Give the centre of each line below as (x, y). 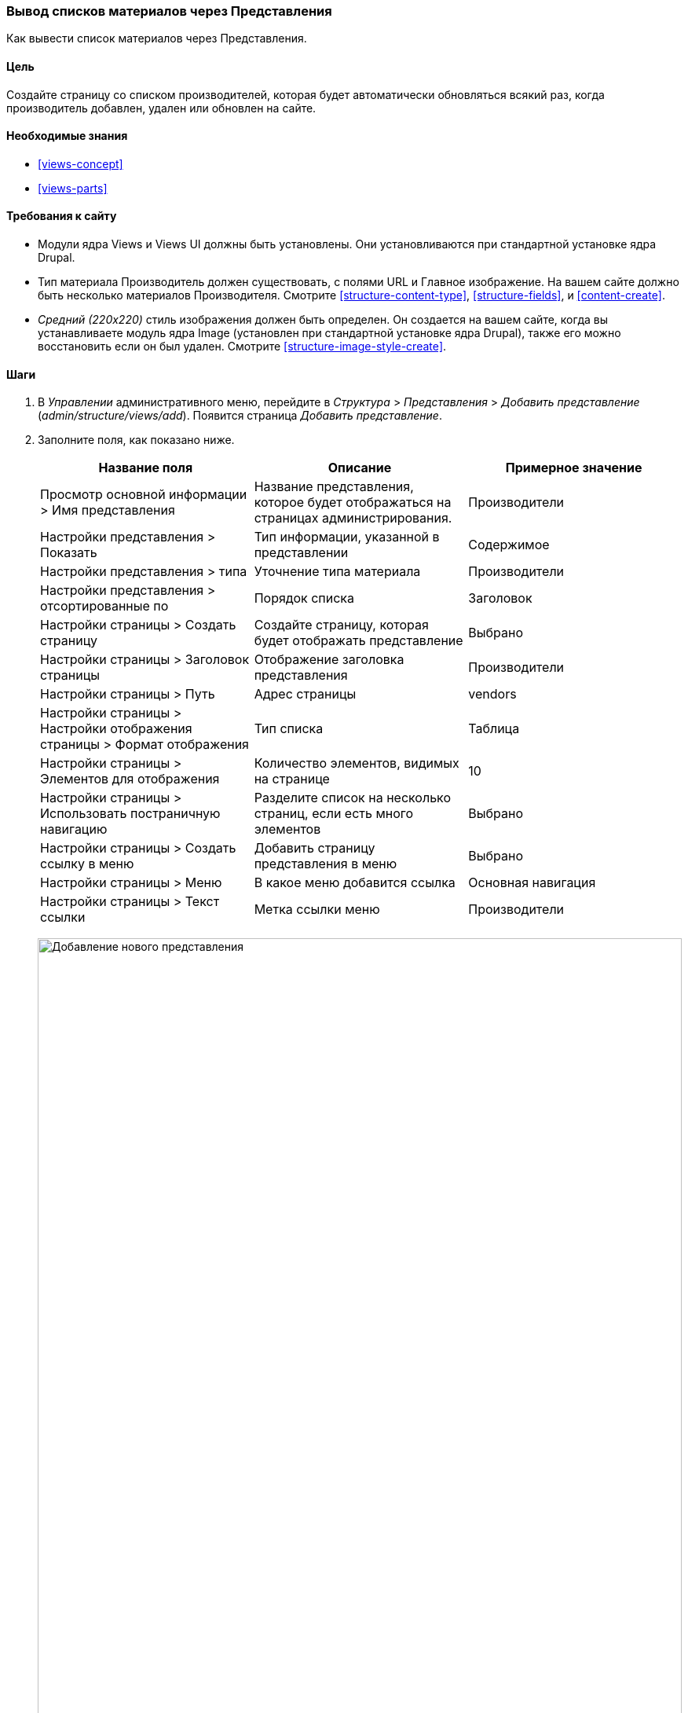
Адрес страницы (305, 694)
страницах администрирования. (353, 518)
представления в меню (326, 864)
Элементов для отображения (130, 779)
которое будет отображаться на (353, 503)
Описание (360, 468)
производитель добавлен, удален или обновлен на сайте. (161, 108)
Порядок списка (304, 598)
